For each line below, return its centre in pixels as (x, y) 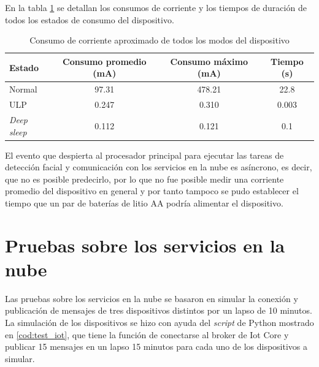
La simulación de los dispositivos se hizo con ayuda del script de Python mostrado (159, 323)
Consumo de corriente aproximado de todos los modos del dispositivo (159, 40)
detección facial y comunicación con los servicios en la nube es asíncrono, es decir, (159, 167)
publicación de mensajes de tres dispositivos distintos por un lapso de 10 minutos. (159, 310)
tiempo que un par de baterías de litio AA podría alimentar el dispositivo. (144, 202)
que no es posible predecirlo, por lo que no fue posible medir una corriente (144, 179)
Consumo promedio (105, 61)
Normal (23, 89)
